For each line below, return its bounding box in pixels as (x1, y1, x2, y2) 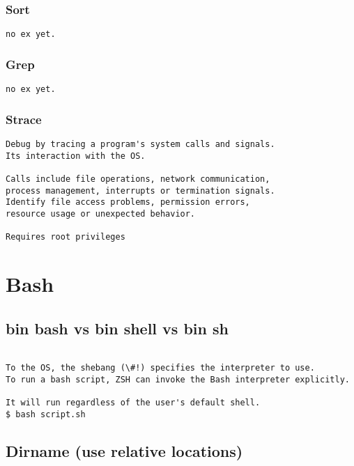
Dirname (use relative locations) (6, 440, 243, 461)
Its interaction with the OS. (6, 150, 146, 161)
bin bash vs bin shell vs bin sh (6, 317, 229, 339)
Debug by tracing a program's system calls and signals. (6, 139, 275, 149)
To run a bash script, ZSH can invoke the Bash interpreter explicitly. (6, 374, 350, 385)
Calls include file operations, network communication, (6, 173, 270, 184)
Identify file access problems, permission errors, (6, 197, 250, 208)
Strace (6, 110, 42, 127)
